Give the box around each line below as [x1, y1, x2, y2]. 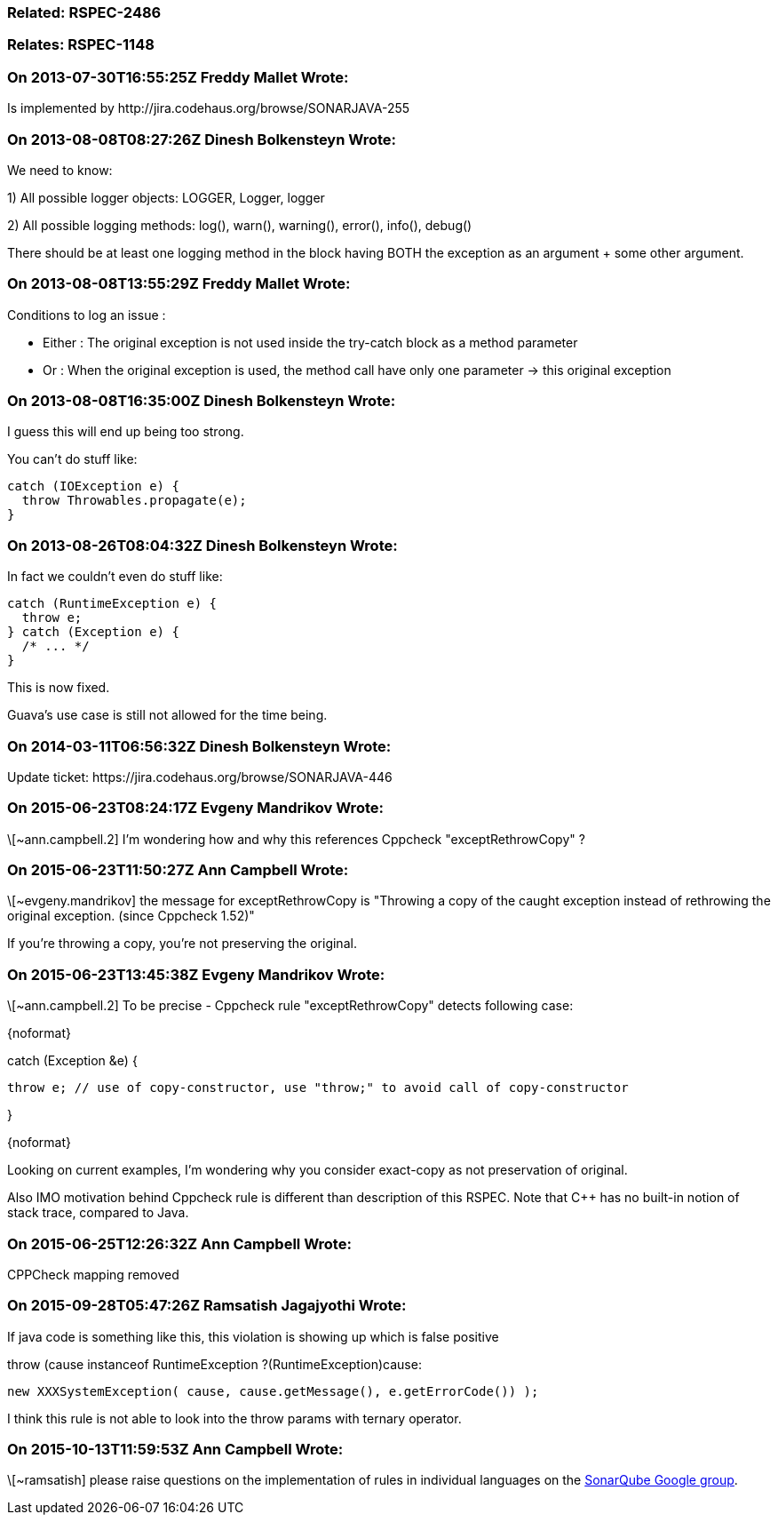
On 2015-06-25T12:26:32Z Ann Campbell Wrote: [7, 1234, 352, 1253]
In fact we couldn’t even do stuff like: [7, 569, 223, 585]
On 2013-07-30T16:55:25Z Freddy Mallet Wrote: [7, 68, 349, 86]
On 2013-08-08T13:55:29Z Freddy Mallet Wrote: [7, 275, 351, 293]
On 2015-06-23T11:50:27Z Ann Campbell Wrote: [7, 861, 349, 879]
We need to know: [7, 162, 113, 178]
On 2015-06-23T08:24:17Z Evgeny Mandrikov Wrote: [7, 799, 384, 817]
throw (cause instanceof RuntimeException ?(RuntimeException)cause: [7, 1356, 422, 1372]
